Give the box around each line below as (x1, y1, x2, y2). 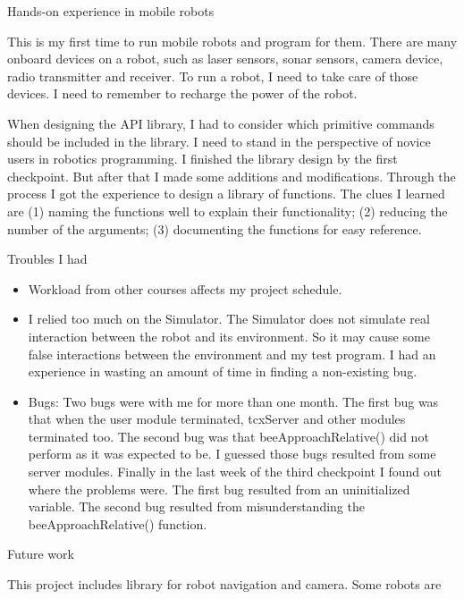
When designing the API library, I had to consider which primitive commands (7, 114, 434, 132)
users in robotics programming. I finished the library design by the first (7, 149, 398, 168)
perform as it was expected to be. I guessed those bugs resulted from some (28, 444, 436, 463)
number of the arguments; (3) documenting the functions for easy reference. (7, 219, 422, 238)
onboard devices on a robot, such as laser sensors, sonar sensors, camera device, (7, 49, 443, 68)
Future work (7, 544, 74, 563)
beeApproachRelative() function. (28, 514, 207, 533)
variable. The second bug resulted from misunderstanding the (28, 497, 365, 516)
